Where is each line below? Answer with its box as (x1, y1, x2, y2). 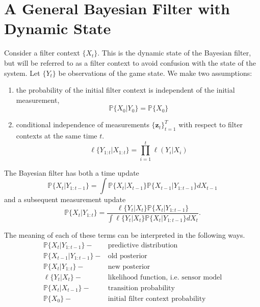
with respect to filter (178, 119, 243, 130)
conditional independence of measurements (16, 119, 149, 130)
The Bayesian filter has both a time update (4, 167, 139, 178)
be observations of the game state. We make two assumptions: (58, 67, 252, 78)
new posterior (108, 263, 150, 270)
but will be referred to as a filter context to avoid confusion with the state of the (4, 57, 256, 68)
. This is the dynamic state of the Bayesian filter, (97, 47, 251, 58)
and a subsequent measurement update (4, 194, 126, 205)
